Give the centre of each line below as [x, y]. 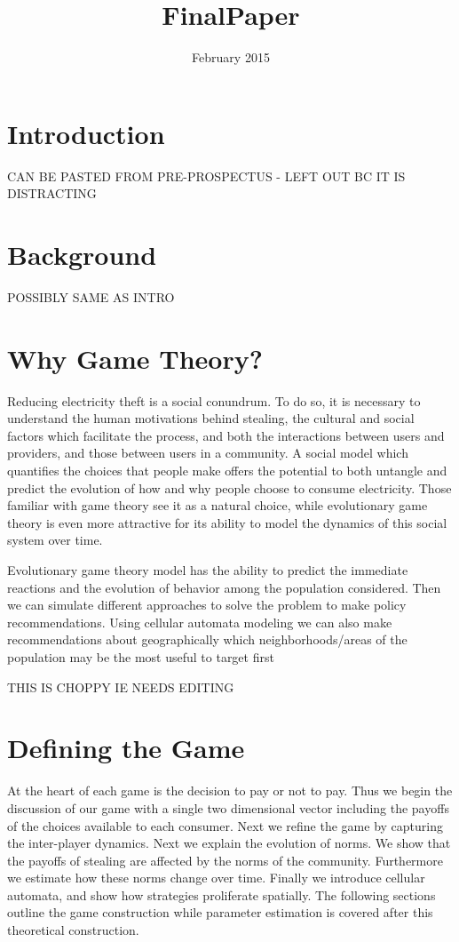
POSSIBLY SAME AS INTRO [91, 296]
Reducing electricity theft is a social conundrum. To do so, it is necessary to [214, 400]
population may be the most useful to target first [141, 657]
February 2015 [231, 57]
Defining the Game [126, 748]
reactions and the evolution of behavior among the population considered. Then [224, 587]
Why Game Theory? [135, 358]
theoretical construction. [73, 930]
